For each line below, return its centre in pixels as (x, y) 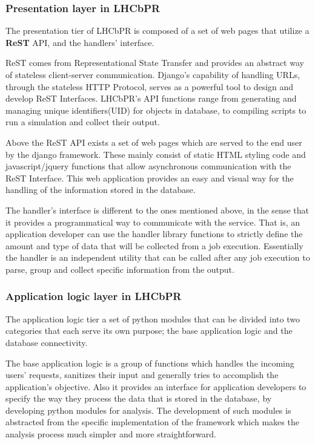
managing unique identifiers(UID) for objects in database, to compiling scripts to (156, 110)
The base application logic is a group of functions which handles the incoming (150, 363)
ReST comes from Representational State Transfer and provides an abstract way (155, 63)
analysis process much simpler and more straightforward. (111, 434)
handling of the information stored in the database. (101, 190)
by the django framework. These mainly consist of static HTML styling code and (156, 154)
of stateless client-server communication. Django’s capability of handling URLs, (153, 74)
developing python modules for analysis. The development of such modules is (148, 410)
